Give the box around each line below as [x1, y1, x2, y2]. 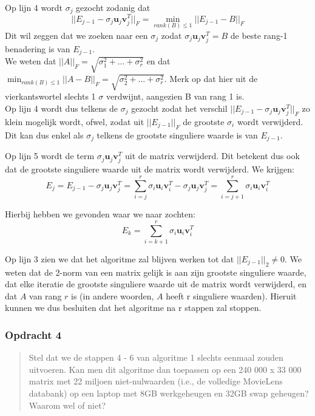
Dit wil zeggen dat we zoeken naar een [5, 29, 148, 41]
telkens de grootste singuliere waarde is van [97, 128, 258, 141]
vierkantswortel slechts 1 [5, 90, 96, 103]
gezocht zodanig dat [76, 1, 151, 13]
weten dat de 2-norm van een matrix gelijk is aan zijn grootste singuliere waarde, [5, 265, 307, 278]
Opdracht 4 [5, 327, 62, 342]
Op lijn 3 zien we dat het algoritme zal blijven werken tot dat [5, 252, 234, 265]
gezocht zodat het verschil [131, 101, 228, 114]
